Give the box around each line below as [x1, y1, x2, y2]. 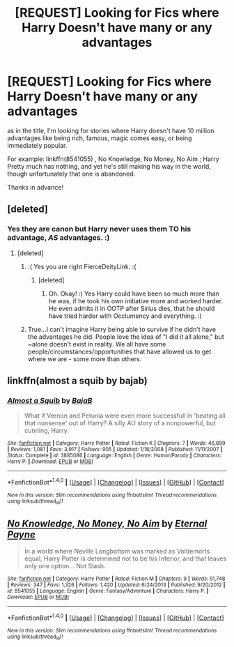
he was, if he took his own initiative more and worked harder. [48, 296, 224, 305]
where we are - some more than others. [27, 354, 142, 363]
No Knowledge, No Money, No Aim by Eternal [7, 517, 208, 529]
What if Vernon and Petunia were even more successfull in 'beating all [24, 411, 226, 420]
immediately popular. [7, 141, 68, 149]
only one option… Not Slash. [24, 562, 106, 570]
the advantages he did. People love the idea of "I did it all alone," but [27, 333, 224, 341]
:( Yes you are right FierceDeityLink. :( [27, 262, 136, 271]
